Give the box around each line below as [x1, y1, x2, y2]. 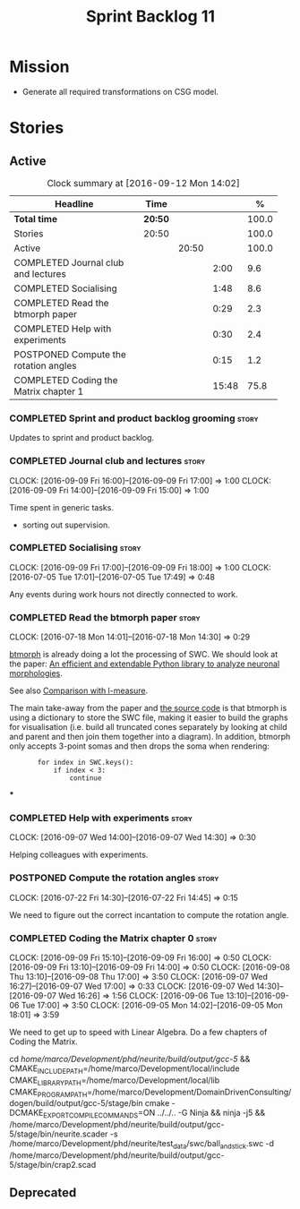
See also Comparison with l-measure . [9, 685, 149, 696]
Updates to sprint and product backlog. [9, 433, 155, 443]
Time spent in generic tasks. [9, 502, 115, 512]
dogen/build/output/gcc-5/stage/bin [9, 1098, 143, 1109]
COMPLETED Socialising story [9, 542, 141, 554]
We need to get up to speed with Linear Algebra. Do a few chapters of [9, 1027, 268, 1038]
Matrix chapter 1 [13, 385, 84, 398]
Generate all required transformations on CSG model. [21, 86, 219, 97]
